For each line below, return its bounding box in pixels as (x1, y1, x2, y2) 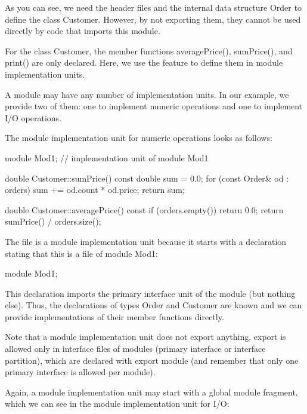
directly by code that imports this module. (5, 24, 160, 37)
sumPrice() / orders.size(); (5, 215, 101, 228)
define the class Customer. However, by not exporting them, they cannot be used (5, 13, 301, 25)
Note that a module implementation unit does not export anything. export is (5, 330, 286, 343)
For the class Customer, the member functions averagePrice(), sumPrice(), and (5, 44, 293, 57)
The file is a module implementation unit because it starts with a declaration (5, 235, 287, 247)
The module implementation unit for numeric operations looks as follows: (5, 131, 272, 144)
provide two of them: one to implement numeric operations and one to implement (5, 100, 303, 112)
